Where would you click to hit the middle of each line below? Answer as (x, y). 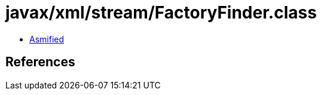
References (40, 62)
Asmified (47, 39)
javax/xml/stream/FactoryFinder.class (161, 13)
